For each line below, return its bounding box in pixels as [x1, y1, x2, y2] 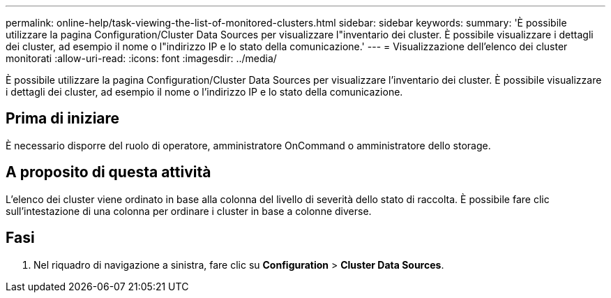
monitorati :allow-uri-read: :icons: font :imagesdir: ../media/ [6, 52, 277, 64]
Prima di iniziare [6, 110, 120, 128]
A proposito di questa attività [6, 163, 211, 181]
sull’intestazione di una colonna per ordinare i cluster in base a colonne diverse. [6, 204, 372, 217]
